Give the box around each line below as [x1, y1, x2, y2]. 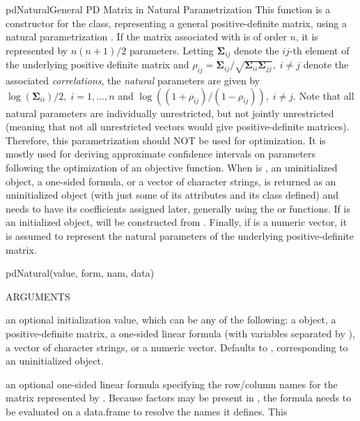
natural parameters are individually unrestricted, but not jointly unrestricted [6, 105, 334, 120]
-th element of [289, 43, 350, 57]
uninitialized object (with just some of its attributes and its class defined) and [6, 187, 339, 202]
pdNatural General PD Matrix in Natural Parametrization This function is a [6, 2, 331, 16]
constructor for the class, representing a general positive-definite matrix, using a [6, 15, 347, 30]
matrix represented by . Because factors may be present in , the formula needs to [6, 390, 352, 405]
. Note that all [293, 88, 354, 102]
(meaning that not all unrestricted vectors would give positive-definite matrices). [6, 119, 350, 134]
